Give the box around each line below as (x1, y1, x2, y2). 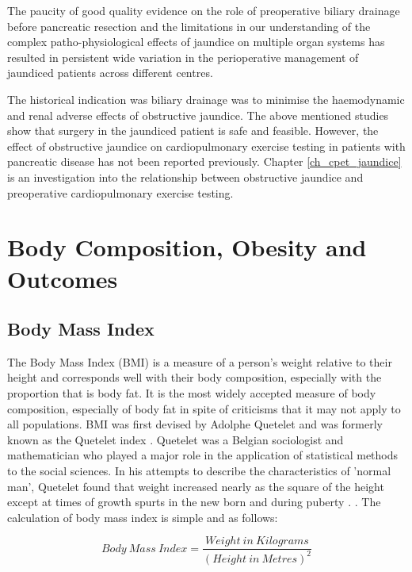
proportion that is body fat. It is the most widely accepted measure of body (7, 385, 376, 401)
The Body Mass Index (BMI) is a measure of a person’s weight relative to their (7, 353, 392, 370)
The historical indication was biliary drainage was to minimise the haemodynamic (7, 90, 405, 107)
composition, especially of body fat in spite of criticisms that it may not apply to (7, 400, 401, 417)
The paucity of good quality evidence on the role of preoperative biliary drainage (7, 2, 400, 18)
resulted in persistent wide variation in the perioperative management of (7, 48, 359, 65)
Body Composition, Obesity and (7, 231, 367, 263)
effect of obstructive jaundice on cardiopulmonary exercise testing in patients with (7, 137, 406, 154)
